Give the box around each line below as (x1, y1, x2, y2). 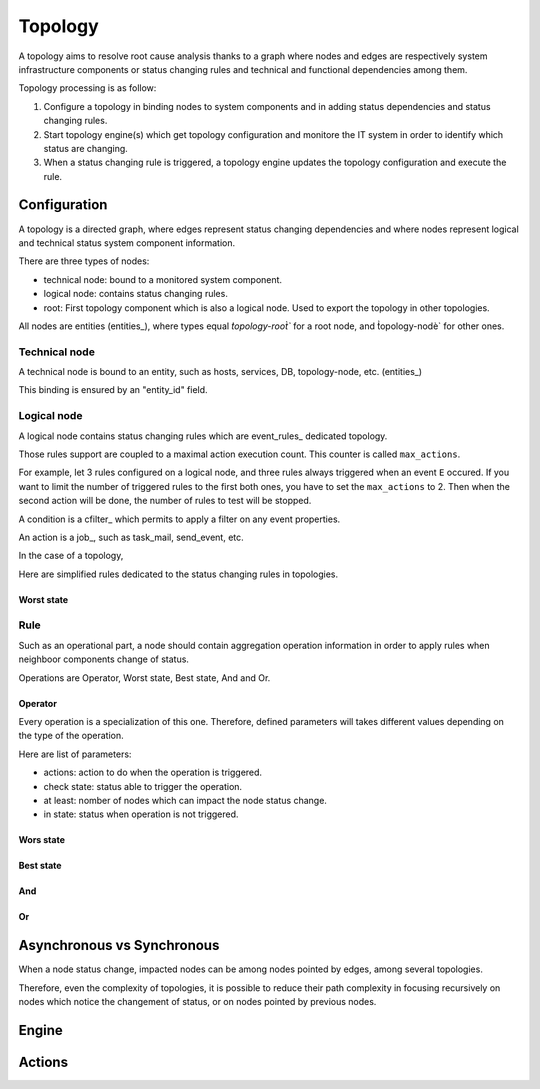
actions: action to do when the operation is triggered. (43, 766, 263, 779)
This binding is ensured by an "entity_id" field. (18, 384, 209, 396)
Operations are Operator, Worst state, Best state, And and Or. (18, 671, 271, 684)
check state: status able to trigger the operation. (43, 780, 243, 792)
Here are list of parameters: (18, 748, 132, 760)
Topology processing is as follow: (18, 82, 157, 94)
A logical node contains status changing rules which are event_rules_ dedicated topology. (18, 430, 388, 442)
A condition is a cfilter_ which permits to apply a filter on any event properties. (18, 513, 341, 525)
